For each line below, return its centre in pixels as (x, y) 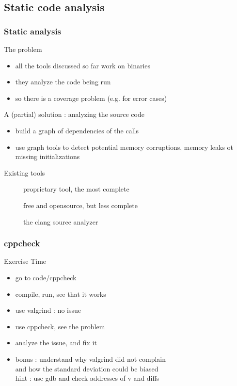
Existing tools (24, 172)
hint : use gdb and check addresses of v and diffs (87, 378)
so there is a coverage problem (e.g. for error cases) (91, 98)
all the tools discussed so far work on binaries (83, 65)
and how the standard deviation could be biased (87, 368)
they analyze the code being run (63, 82)
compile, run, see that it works (61, 294)
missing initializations (47, 156)
